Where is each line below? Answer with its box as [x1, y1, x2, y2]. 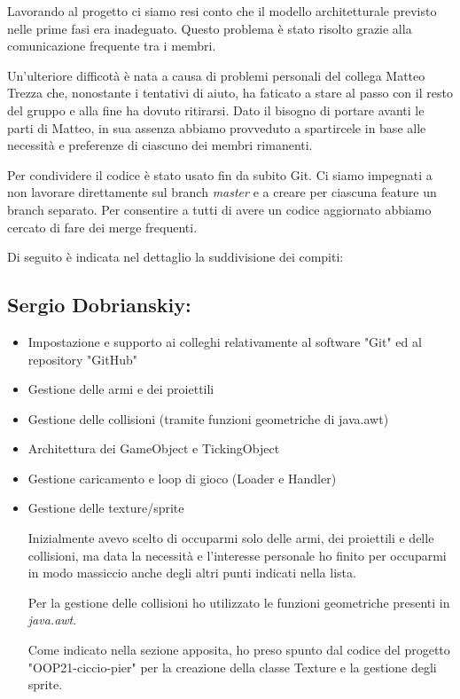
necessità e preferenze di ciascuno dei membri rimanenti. [7, 136, 313, 154]
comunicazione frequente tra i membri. [7, 36, 216, 55]
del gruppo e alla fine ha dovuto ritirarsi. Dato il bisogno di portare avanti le [7, 100, 425, 119]
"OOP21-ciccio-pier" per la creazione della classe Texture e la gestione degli [27, 657, 437, 676]
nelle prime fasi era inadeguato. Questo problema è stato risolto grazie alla [7, 19, 412, 37]
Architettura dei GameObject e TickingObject [27, 439, 280, 458]
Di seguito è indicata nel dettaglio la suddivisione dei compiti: [7, 247, 344, 266]
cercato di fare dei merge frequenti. [7, 217, 198, 236]
